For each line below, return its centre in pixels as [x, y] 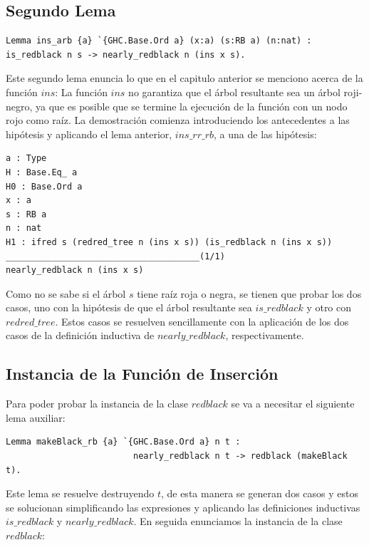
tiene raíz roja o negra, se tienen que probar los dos [249, 293]
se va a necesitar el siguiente [293, 404]
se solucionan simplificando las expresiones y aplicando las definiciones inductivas [183, 507]
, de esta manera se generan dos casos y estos [259, 493]
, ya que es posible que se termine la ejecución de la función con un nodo [188, 106]
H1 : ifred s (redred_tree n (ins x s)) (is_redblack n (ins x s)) [169, 242]
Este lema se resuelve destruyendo [80, 493]
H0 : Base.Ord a [44, 186]
